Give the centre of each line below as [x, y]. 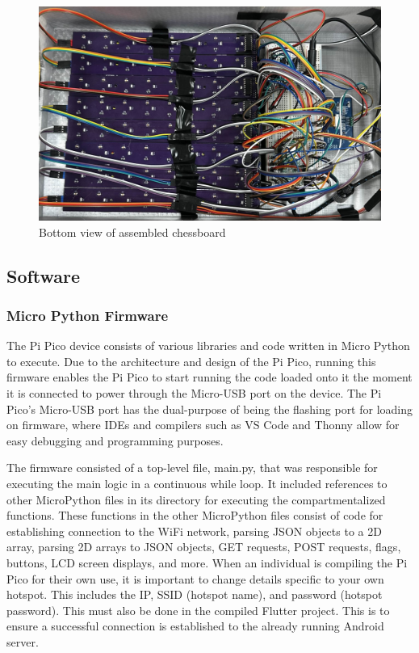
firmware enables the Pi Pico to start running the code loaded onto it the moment [209, 377]
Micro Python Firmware [88, 315]
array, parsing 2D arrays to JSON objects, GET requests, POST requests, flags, [204, 547]
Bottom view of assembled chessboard [132, 232]
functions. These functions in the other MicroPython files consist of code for [195, 515]
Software [44, 275]
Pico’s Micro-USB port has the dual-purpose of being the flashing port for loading [210, 409]
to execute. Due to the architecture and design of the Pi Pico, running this [191, 361]
